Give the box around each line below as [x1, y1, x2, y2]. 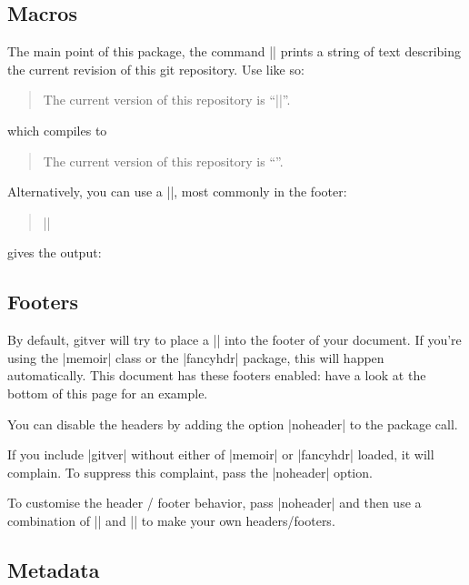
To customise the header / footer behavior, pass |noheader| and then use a [7, 493, 422, 512]
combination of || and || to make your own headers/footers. [7, 510, 335, 530]
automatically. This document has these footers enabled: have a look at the [7, 366, 426, 385]
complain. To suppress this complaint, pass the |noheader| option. [7, 462, 373, 481]
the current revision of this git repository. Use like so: [7, 59, 304, 78]
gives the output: [7, 243, 102, 262]
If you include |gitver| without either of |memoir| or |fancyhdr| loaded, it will [7, 445, 434, 464]
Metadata [7, 555, 100, 583]
